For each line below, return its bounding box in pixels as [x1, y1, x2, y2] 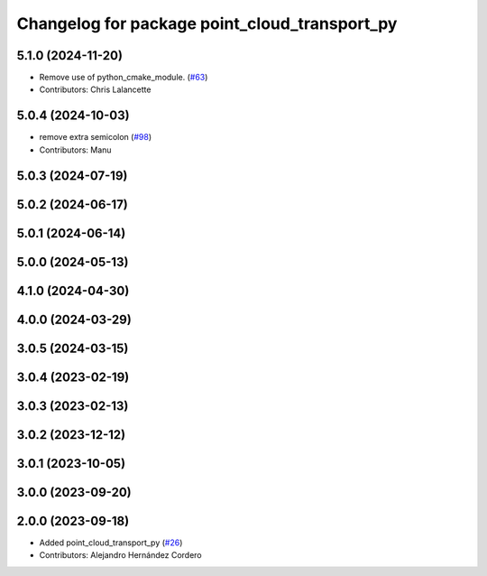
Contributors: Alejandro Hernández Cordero [39, 550, 202, 561]
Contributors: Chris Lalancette [39, 84, 152, 95]
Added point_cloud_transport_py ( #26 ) [39, 537, 183, 548]
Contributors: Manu [39, 144, 112, 155]
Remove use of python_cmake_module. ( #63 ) [39, 72, 208, 83]
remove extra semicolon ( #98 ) [39, 132, 152, 143]
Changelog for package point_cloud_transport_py [16, 14, 398, 33]
